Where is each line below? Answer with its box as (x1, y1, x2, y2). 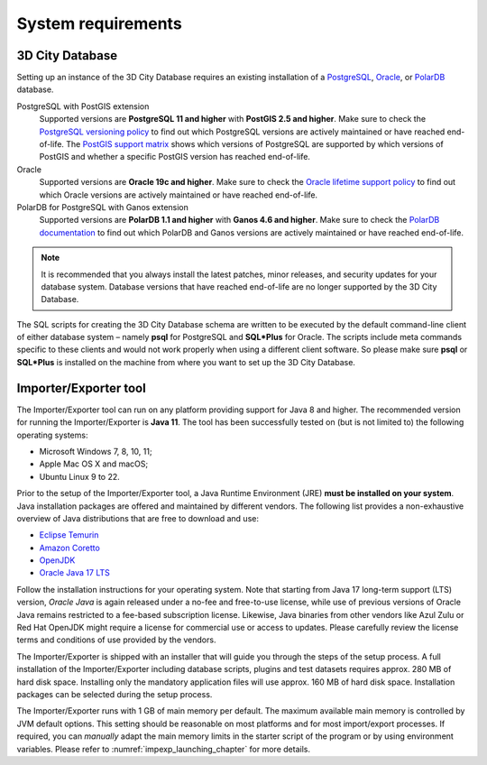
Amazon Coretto (39, 542, 101, 553)
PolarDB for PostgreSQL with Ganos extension (16, 201, 189, 212)
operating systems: (16, 429, 88, 440)
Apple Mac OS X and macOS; (39, 458, 149, 469)
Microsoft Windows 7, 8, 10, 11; (39, 446, 152, 456)
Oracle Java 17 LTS (39, 567, 110, 578)
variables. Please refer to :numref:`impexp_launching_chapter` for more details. (16, 743, 311, 754)
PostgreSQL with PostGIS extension (16, 100, 150, 112)
